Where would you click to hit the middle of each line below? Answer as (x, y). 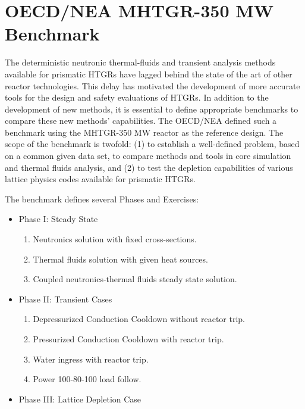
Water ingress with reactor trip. (91, 359)
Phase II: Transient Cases (65, 299)
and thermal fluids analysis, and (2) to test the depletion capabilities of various (149, 167)
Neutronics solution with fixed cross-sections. (115, 239)
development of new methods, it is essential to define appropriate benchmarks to (152, 109)
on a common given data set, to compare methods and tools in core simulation (148, 156)
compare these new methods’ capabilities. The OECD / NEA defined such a (141, 121)
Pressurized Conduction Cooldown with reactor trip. (128, 339)
